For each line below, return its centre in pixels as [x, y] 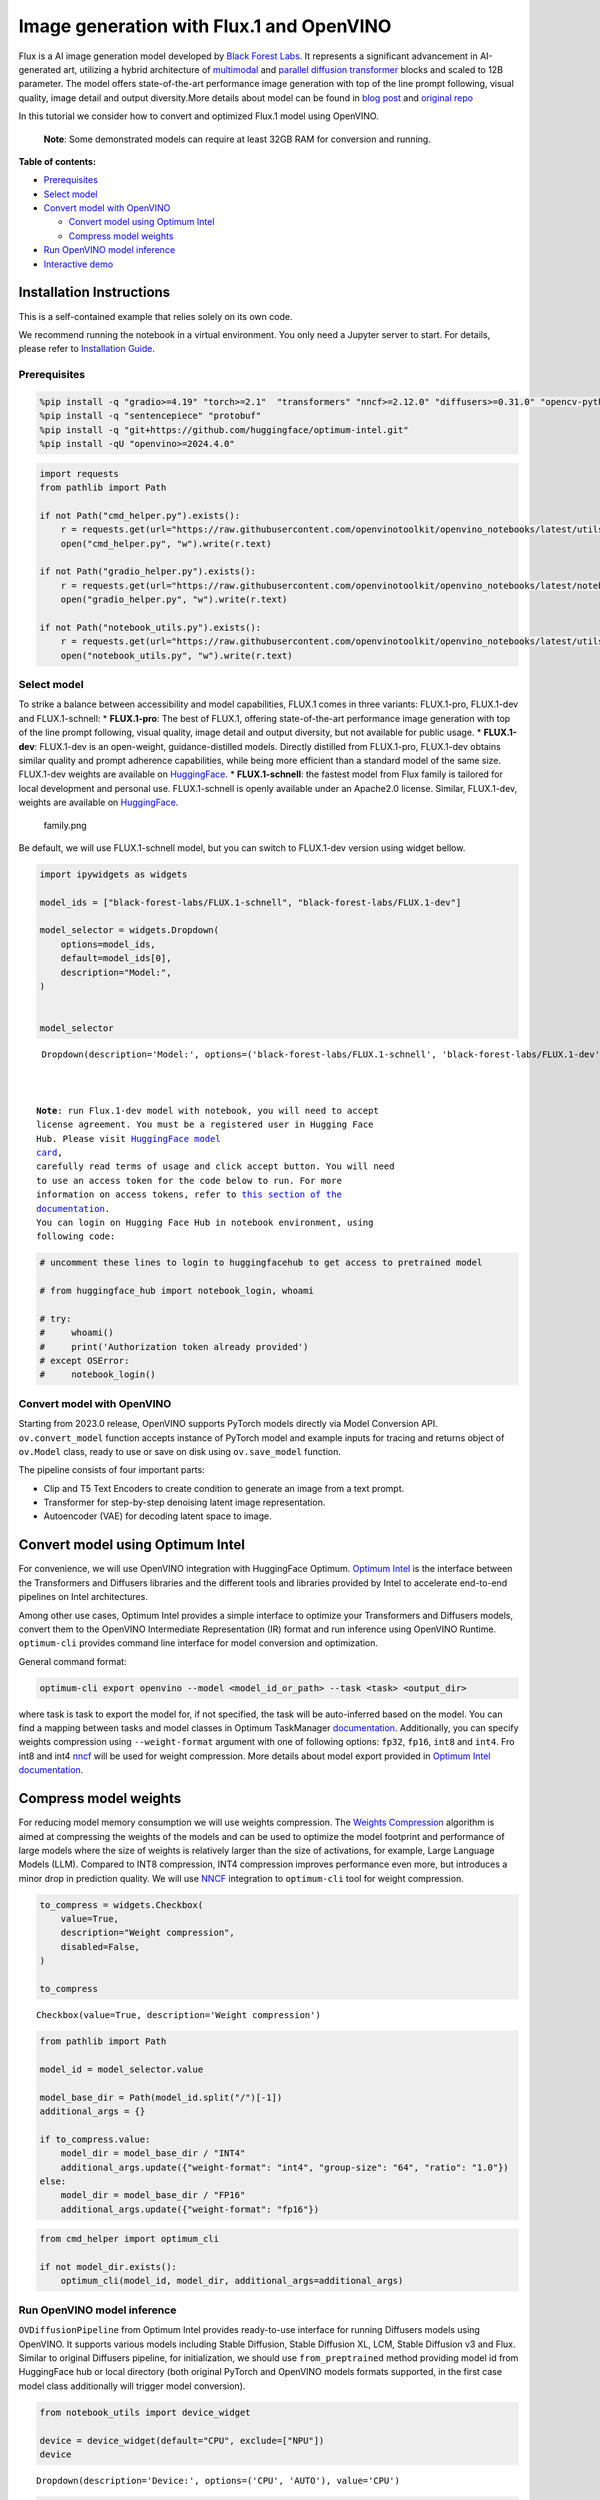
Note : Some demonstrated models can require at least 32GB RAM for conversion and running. [237, 139]
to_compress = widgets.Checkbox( [121, 1904]
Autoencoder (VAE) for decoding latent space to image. [157, 1516]
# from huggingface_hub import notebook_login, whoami [176, 1291]
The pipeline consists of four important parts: [111, 1470]
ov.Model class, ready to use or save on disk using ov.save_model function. [180, 1451]
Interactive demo [78, 264]
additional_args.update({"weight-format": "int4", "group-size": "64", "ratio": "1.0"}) [284, 2167]
